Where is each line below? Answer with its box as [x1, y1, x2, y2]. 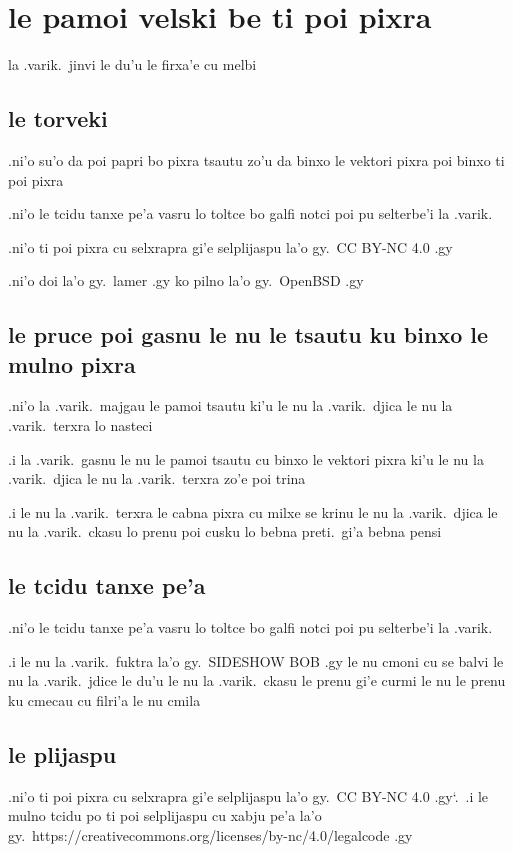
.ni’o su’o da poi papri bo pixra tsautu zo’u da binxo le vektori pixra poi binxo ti [8, 149, 505, 170]
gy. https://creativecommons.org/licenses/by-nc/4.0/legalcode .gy [8, 825, 413, 846]
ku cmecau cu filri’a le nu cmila [8, 690, 201, 711]
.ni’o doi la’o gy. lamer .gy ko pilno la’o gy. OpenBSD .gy [8, 270, 364, 291]
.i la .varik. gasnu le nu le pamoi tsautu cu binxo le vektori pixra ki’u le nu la [8, 448, 484, 469]
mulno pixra [8, 348, 136, 379]
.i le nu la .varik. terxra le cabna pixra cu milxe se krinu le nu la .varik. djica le [8, 501, 498, 522]
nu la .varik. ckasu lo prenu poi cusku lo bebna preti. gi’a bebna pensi [8, 521, 442, 542]
